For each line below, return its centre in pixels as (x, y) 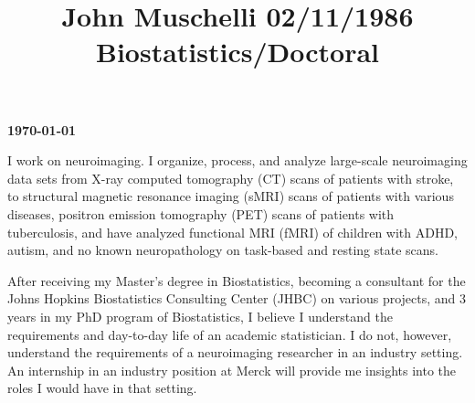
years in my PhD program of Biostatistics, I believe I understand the (200, 316)
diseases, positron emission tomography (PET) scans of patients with (201, 213)
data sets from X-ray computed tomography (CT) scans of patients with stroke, (231, 178)
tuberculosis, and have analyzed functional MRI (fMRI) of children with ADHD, (233, 232)
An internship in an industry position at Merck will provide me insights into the (232, 370)
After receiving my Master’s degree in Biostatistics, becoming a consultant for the (237, 280)
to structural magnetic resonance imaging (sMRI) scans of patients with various (231, 196)
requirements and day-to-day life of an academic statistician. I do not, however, (230, 334)
